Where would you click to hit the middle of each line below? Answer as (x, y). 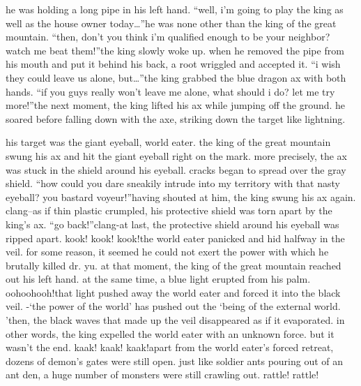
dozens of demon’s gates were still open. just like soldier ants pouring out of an (175, 361)
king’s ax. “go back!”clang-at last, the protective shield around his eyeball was (172, 224)
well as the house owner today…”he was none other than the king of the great (171, 23)
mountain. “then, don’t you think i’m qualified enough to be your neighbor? (168, 37)
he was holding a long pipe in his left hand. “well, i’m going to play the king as (175, 9)
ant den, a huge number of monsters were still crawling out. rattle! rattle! (162, 374)
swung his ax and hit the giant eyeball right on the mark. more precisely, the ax (176, 155)
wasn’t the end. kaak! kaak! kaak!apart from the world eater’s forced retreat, (170, 347)
